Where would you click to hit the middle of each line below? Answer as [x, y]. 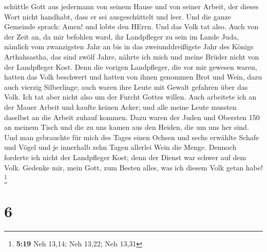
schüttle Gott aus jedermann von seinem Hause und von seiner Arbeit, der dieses [131, 6]
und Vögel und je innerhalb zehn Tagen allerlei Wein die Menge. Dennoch [120, 147]
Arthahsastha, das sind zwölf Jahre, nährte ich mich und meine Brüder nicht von [132, 56]
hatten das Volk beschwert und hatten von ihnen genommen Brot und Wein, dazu [133, 77]
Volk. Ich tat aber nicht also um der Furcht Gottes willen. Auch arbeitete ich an [130, 97]
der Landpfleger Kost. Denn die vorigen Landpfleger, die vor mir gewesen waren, [131, 66]
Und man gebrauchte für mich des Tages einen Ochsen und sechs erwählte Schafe [132, 137]
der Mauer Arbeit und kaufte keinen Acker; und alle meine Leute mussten [120, 106]
